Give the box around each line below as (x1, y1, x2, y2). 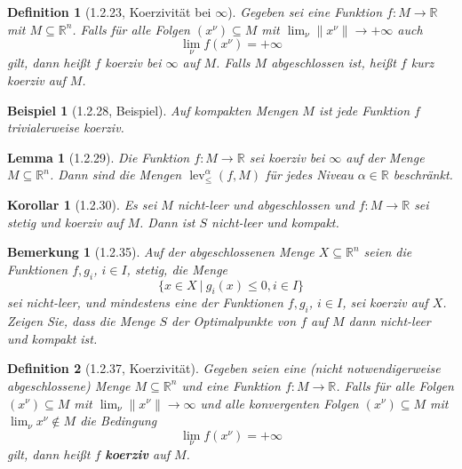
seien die (363, 242, 412, 261)
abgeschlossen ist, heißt (271, 53, 396, 72)
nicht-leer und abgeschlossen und (177, 195, 354, 213)
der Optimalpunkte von (171, 312, 297, 330)
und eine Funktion (181, 376, 281, 394)
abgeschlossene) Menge (7, 376, 131, 394)
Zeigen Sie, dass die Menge (7, 312, 155, 330)
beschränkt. (393, 165, 453, 184)
